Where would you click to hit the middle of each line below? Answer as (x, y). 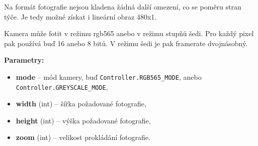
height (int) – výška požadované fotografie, (83, 120)
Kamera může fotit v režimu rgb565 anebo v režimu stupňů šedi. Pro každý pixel (129, 33)
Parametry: (24, 60)
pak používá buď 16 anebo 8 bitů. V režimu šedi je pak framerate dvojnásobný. (126, 43)
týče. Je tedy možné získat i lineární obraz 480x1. (80, 16)
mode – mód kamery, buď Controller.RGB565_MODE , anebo (109, 77)
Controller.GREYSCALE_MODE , (62, 87)
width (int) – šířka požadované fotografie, (81, 104)
